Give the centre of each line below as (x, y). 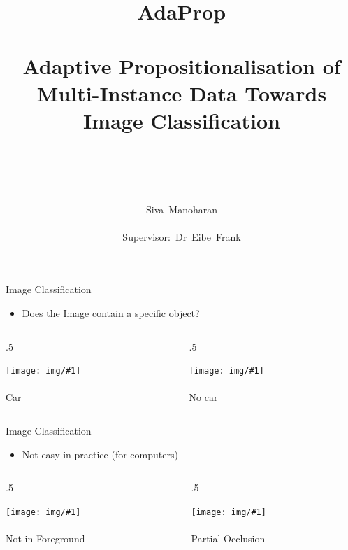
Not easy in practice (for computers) (100, 454)
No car (203, 397)
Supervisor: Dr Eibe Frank (182, 236)
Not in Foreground (45, 538)
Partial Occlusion (228, 538)
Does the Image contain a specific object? (111, 313)
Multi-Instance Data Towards (182, 93)
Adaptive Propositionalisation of (182, 65)
